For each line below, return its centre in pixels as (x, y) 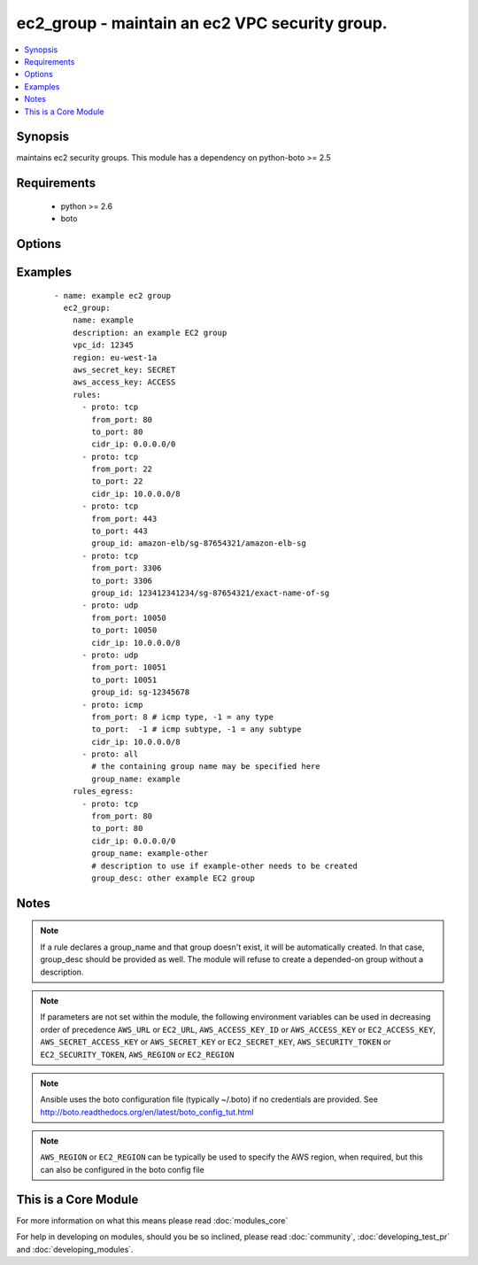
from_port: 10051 (129, 667)
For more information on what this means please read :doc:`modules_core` (152, 1220)
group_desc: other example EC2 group (173, 878)
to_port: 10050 (124, 630)
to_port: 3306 (122, 581)
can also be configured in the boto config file (122, 1169)
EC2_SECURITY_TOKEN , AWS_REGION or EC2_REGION (137, 1054)
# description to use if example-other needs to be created (224, 865)
